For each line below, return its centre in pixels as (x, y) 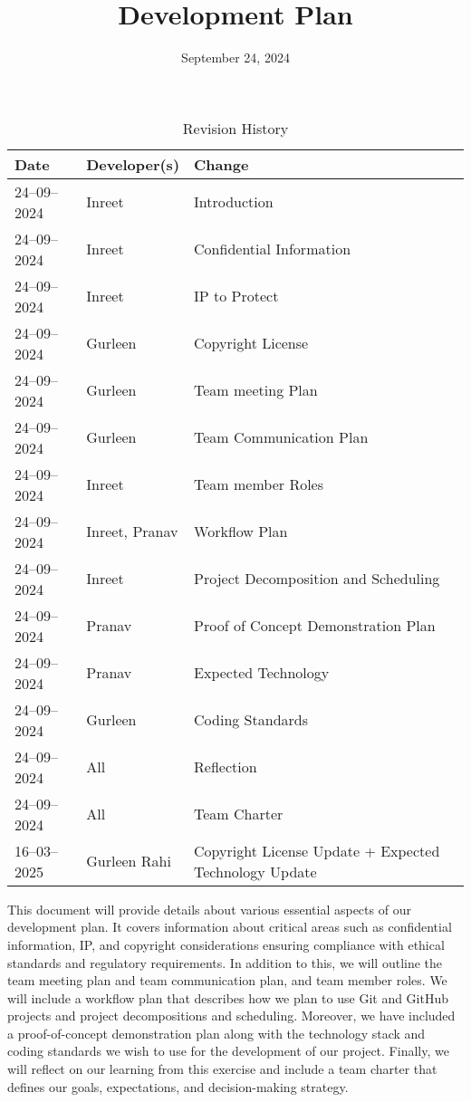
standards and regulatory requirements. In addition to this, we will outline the (225, 962)
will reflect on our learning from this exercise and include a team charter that (222, 1069)
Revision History (235, 128)
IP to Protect (236, 296)
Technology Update (255, 871)
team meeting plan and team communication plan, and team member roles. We (227, 980)
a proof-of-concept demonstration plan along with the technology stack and (216, 1033)
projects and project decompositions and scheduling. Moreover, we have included (231, 1016)
